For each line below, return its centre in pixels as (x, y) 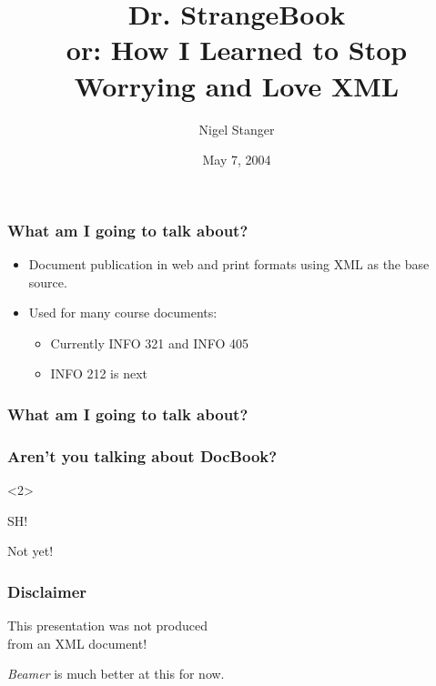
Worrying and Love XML (237, 85)
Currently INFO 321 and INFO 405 (150, 343)
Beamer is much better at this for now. (116, 674)
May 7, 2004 (237, 160)
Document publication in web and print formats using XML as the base (229, 263)
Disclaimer (47, 591)
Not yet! (30, 551)
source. (48, 282)
